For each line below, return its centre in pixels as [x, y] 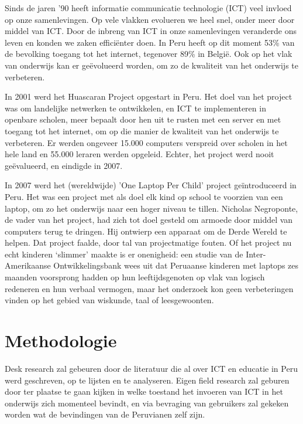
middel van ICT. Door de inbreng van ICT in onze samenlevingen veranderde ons [151, 31]
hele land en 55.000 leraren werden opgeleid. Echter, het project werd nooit [140, 154]
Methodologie [61, 340]
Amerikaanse [28, 265]
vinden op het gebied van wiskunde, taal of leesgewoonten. [109, 300]
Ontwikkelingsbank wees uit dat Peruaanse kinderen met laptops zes [176, 265]
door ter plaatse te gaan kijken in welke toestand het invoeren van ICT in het [144, 391]
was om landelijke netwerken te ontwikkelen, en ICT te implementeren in [135, 108]
